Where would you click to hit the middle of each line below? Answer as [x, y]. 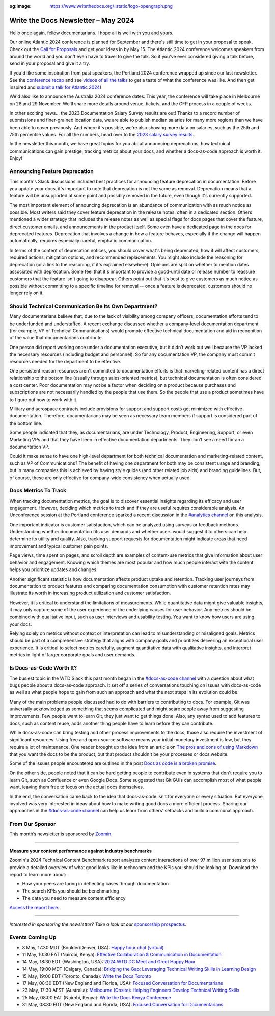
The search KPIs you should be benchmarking [71, 891]
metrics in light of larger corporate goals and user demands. [73, 655]
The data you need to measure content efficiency [74, 898]
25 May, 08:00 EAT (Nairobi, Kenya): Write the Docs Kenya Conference [97, 997]
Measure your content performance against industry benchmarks [81, 851]
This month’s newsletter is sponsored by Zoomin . [61, 834]
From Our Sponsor [33, 824]
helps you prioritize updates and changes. [53, 569]
